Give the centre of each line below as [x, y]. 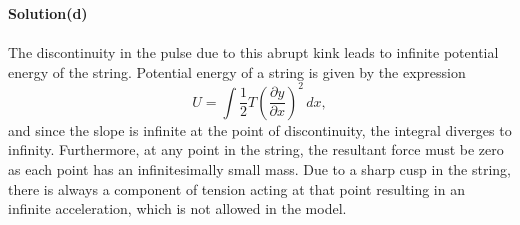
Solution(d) [48, 13]
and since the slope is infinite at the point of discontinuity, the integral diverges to [260, 129]
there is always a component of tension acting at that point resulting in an [236, 188]
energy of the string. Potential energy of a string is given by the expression [237, 71]
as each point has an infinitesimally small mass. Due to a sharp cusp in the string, [260, 169]
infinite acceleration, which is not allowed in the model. [177, 208]
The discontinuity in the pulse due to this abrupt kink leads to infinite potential [253, 52]
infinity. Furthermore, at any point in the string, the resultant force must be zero [256, 149]
